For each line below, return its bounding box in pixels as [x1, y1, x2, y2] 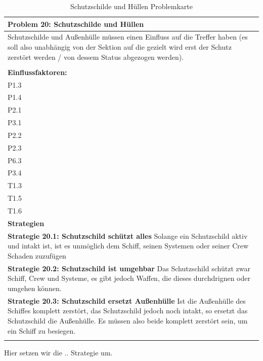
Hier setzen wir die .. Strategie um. [4, 347, 113, 357]
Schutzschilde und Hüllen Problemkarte [70, 1, 193, 11]
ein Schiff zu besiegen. [8, 325, 76, 336]
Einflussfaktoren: [8, 66, 67, 77]
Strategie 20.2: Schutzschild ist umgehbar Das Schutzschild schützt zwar [8, 263, 250, 273]
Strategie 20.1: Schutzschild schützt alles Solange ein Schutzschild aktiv [8, 230, 248, 241]
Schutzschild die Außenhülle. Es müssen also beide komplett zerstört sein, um [8, 315, 248, 326]
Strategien [8, 218, 45, 228]
